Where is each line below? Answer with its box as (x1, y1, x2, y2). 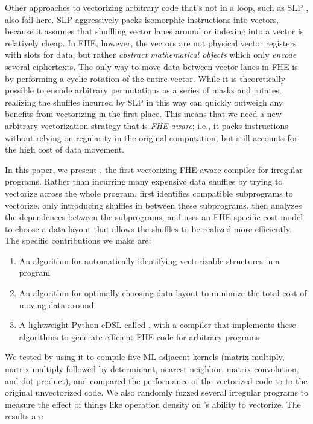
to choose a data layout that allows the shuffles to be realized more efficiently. (5, 222, 292, 235)
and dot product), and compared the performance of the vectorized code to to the (5, 374, 308, 387)
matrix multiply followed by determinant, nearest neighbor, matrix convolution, (5, 362, 299, 375)
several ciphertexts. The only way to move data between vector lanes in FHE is (5, 60, 298, 72)
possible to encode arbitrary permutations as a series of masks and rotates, (5, 84, 282, 97)
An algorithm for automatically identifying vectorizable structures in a (19, 254, 280, 267)
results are (5, 410, 43, 422)
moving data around (19, 298, 94, 311)
